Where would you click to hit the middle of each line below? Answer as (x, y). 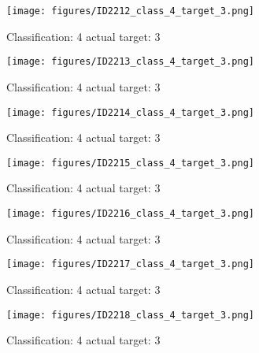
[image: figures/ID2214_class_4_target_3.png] (130, 112)
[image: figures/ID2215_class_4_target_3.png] (130, 163)
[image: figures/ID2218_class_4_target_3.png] (130, 315)
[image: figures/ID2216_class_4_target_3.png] (130, 214)
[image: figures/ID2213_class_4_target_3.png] (130, 62)
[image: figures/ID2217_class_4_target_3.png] (130, 264)
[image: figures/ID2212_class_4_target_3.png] (130, 11)
